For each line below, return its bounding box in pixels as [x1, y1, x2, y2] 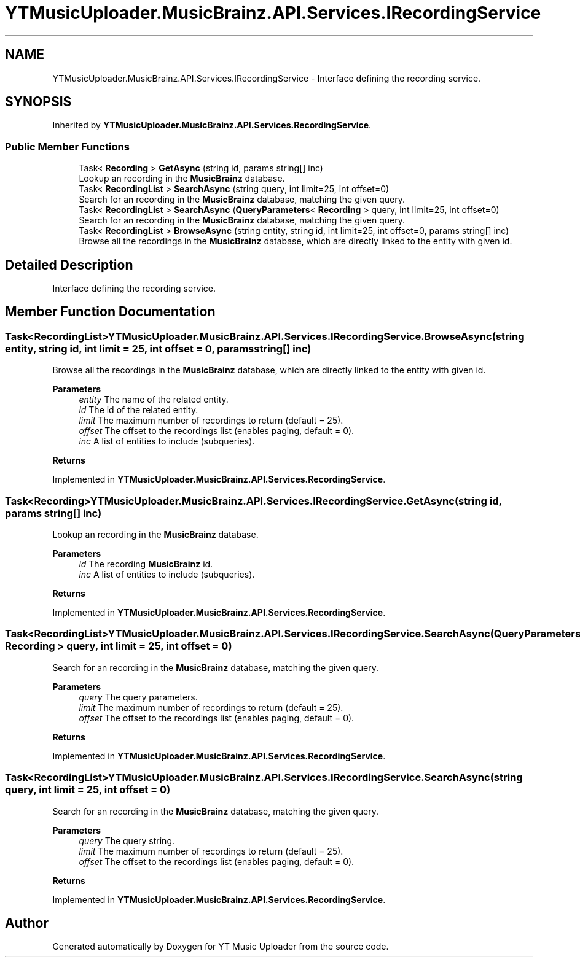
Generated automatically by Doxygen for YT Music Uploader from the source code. [52, 941, 389, 952]
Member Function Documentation [5, 304, 216, 320]
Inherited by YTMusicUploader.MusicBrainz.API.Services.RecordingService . [52, 120, 372, 131]
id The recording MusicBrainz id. [79, 559, 213, 569]
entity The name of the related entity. [79, 394, 229, 405]
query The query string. [79, 835, 175, 846]
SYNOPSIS [5, 94, 72, 110]
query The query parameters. [79, 691, 198, 702]
